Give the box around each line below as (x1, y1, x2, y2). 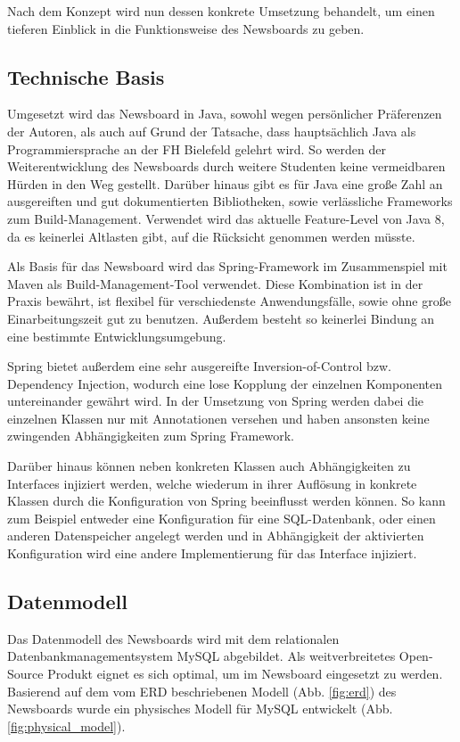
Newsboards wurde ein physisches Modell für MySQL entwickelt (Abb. (7, 699, 393, 718)
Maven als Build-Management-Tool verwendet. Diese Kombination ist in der (7, 274, 423, 293)
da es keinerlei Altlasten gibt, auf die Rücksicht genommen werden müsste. (7, 227, 415, 245)
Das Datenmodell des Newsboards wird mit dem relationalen (7, 629, 340, 647)
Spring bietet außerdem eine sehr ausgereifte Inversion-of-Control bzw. (7, 357, 391, 375)
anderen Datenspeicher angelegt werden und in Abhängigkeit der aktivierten (7, 526, 424, 545)
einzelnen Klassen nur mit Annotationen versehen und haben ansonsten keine (7, 408, 430, 427)
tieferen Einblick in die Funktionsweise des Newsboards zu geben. (7, 19, 365, 37)
